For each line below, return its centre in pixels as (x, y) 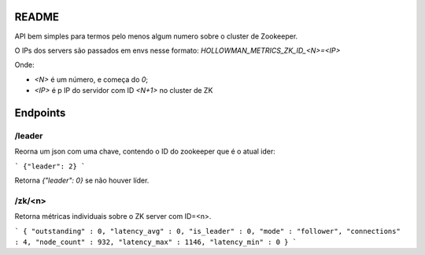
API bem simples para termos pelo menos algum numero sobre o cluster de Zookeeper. (156, 36)
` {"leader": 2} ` (50, 166)
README (37, 17)
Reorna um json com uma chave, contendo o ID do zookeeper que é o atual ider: (145, 152)
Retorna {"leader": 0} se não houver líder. (82, 180)
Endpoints (40, 113)
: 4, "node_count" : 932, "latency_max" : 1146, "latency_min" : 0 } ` (156, 242)
